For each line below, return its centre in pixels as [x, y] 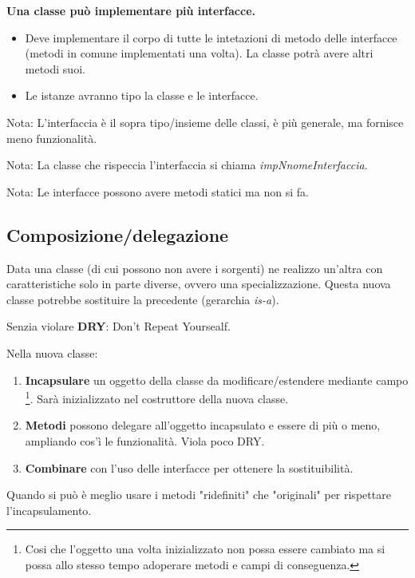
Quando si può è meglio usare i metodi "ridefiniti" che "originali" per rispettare [199, 495]
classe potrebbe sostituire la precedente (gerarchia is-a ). [143, 299]
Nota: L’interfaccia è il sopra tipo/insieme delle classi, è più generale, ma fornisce [205, 122]
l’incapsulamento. [49, 510]
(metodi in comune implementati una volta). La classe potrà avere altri [199, 53]
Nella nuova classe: [52, 352]
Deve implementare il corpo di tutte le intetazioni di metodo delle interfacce [211, 37]
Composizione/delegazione [118, 234]
